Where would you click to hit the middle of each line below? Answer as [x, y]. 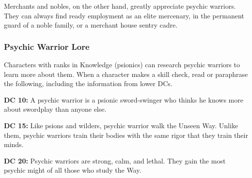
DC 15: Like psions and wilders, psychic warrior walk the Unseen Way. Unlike [121, 125]
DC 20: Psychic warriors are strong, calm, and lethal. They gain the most [115, 160]
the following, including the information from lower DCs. [88, 83]
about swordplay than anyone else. [55, 109]
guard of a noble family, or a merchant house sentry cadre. [91, 25]
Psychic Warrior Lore [47, 46]
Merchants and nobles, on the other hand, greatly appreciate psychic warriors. [120, 6]
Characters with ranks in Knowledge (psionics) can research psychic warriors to [122, 64]
